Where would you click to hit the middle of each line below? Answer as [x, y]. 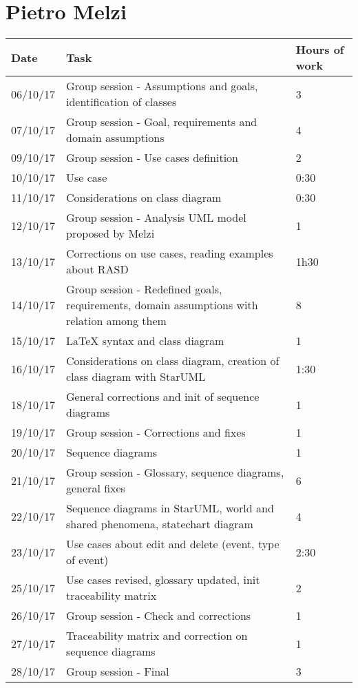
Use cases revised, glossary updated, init [163, 580]
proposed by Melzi [110, 233]
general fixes [96, 488]
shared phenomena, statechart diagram [160, 524]
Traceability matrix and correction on [157, 636]
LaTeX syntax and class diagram [145, 341]
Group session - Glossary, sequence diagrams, [175, 472]
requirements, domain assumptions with [162, 305]
